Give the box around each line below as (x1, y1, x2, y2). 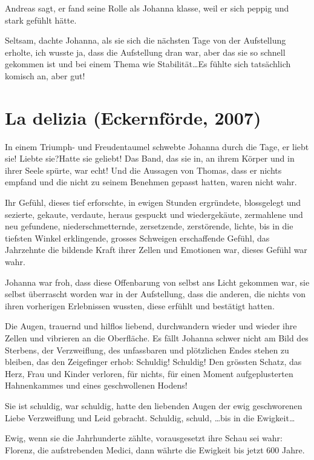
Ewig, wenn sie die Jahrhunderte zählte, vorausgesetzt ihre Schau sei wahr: (5, 432, 283, 444)
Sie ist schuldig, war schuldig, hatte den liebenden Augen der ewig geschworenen (5, 399, 303, 412)
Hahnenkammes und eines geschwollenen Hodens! (5, 379, 188, 392)
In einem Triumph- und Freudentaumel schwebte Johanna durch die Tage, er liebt (5, 140, 309, 153)
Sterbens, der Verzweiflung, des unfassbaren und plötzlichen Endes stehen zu (5, 343, 289, 356)
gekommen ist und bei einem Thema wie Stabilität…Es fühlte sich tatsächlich (5, 57, 291, 70)
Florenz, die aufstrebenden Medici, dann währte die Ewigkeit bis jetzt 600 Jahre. (5, 443, 305, 456)
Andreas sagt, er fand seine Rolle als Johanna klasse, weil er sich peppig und (5, 2, 289, 14)
